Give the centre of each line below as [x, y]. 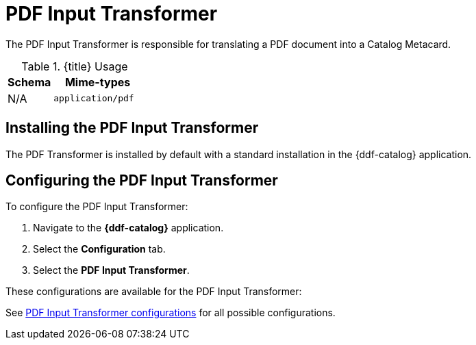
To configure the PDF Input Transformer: [97, 207]
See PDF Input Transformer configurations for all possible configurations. [171, 313]
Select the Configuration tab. [99, 249]
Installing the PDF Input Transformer [132, 128]
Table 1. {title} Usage [75, 66]
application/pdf [94, 99]
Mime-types [98, 82]
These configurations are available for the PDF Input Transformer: [154, 292]
